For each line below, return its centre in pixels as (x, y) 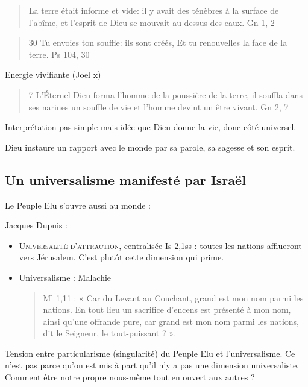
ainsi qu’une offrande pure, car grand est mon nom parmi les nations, (171, 321)
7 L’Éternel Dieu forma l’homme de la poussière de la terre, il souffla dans (165, 94)
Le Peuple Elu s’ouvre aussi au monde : (78, 205)
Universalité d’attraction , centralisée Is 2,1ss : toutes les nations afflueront (160, 245)
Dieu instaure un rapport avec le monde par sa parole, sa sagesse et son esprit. (150, 147)
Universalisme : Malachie (65, 277)
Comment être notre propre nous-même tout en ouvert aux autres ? (130, 377)
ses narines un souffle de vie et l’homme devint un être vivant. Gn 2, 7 (159, 106)
